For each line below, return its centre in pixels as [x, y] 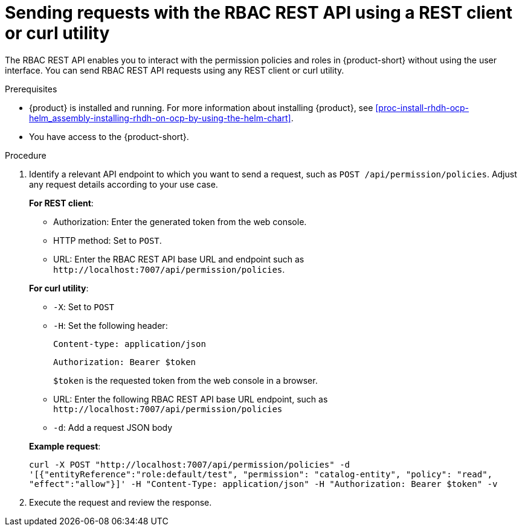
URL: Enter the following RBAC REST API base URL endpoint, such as [191, 399]
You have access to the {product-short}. [109, 136]
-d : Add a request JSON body [113, 427]
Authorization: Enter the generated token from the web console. [180, 221]
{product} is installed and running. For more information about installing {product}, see [201, 107]
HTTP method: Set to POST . [108, 240]
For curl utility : [59, 288]
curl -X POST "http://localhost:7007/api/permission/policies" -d [190, 464]
